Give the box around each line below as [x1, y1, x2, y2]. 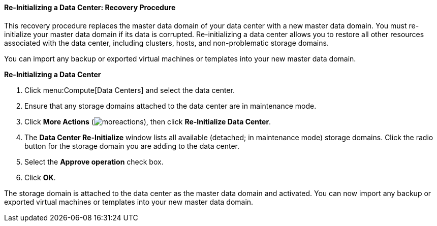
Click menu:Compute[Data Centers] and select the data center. [24, 85, 235, 94]
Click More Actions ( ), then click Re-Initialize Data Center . [24, 117, 271, 126]
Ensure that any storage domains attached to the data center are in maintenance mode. [24, 101, 317, 110]
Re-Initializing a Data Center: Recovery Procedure [4, 3, 176, 12]
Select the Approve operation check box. [24, 157, 164, 166]
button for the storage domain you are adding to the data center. [24, 141, 240, 150]
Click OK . [24, 173, 56, 182]
